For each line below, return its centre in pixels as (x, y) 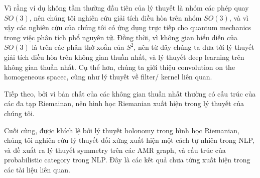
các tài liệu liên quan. (37, 169)
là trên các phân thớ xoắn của (78, 47)
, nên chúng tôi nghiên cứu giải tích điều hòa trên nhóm (115, 17)
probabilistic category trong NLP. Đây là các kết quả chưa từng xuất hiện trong (127, 160)
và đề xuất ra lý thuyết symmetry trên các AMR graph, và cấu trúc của (115, 150)
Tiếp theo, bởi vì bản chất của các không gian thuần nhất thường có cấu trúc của (130, 93)
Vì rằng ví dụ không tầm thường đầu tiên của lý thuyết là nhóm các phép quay (126, 8)
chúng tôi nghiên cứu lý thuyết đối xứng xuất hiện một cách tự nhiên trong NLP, (129, 140)
